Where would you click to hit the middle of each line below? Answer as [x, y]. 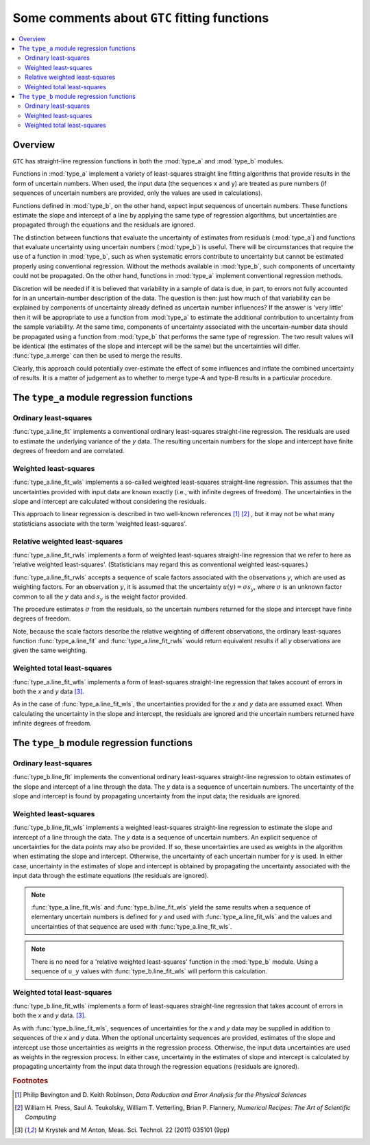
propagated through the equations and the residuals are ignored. [104, 225]
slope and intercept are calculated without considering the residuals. [110, 502]
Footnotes [30, 1081]
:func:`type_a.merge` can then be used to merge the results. [98, 356]
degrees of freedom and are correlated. [69, 451]
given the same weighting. [50, 650]
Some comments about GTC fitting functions [141, 18]
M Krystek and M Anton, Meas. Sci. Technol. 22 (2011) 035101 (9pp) [134, 1130]
